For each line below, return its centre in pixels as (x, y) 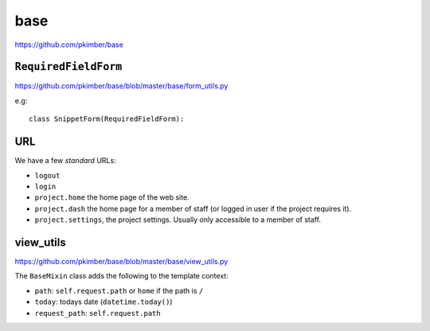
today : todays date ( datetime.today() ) (104, 302)
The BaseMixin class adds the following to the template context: (121, 276)
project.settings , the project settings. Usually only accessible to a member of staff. (178, 220)
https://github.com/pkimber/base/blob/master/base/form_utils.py (121, 86)
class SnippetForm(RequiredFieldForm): (107, 119)
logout (47, 175)
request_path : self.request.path (98, 313)
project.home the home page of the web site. (112, 197)
